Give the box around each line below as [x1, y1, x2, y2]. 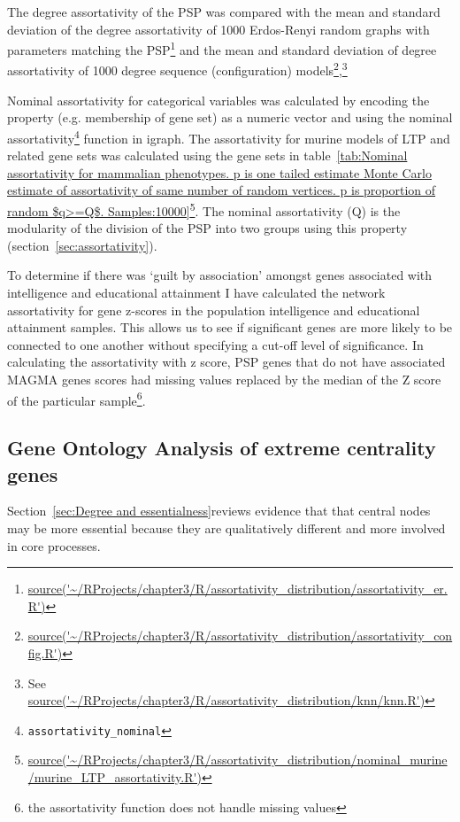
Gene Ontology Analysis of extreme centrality [7, 434, 436, 461]
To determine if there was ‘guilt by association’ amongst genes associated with [7, 266, 433, 284]
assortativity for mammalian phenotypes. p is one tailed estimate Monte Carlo [7, 163, 432, 182]
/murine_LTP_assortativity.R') [27, 767, 202, 786]
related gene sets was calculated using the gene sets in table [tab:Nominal [7, 146, 408, 165]
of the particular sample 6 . [7, 388, 146, 409]
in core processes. [7, 536, 101, 554]
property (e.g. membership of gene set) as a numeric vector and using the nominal [7, 108, 453, 127]
